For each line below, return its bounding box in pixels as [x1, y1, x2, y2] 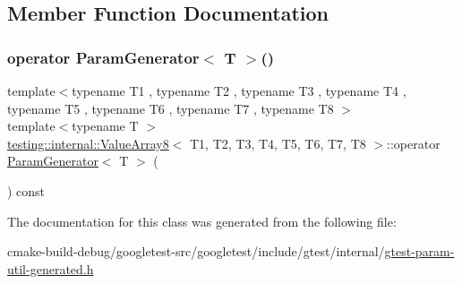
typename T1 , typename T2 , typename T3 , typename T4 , [72, 82, 406, 99]
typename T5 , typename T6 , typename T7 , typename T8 [7, 99, 334, 117]
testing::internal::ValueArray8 [7, 133, 169, 152]
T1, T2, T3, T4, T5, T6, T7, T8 [190, 133, 366, 152]
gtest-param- [384, 242, 455, 261]
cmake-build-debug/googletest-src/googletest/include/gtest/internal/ [7, 242, 385, 261]
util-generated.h [7, 259, 94, 278]
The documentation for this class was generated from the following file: [7, 211, 397, 230]
